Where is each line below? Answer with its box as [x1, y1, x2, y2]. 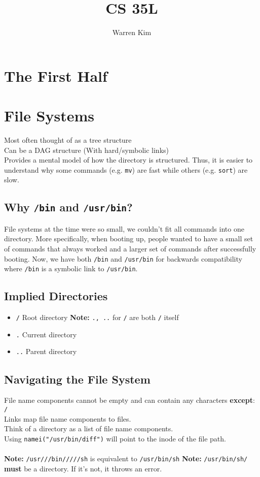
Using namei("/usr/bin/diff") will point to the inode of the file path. [4, 433, 226, 443]
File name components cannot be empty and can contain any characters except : [4, 395, 255, 405]
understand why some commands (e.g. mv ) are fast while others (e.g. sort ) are [4, 164, 248, 175]
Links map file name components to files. [4, 413, 131, 424]
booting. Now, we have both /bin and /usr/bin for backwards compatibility [4, 253, 242, 264]
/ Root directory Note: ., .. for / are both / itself [16, 312, 179, 323]
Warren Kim [112, 27, 152, 38]
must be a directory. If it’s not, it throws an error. [4, 463, 162, 473]
